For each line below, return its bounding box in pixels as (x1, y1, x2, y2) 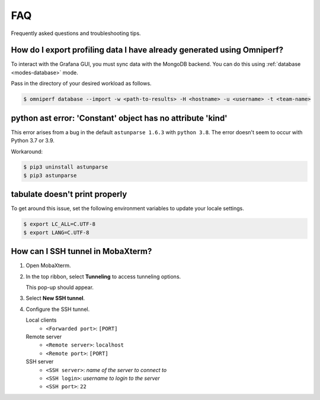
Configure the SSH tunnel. (25, 306, 90, 313)
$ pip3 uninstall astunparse (23, 164, 108, 170)
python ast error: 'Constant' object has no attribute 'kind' (11, 113, 228, 123)
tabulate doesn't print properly (11, 189, 127, 199)
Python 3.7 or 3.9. (11, 137, 55, 144)
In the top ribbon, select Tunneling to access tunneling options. (25, 273, 181, 280)
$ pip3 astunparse (23, 172, 77, 179)
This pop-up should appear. (25, 284, 94, 291)
